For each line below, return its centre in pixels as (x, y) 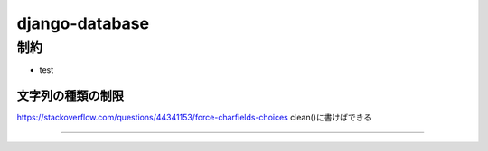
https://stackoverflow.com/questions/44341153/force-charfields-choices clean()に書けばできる (194, 118)
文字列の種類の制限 (70, 96)
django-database (83, 23)
